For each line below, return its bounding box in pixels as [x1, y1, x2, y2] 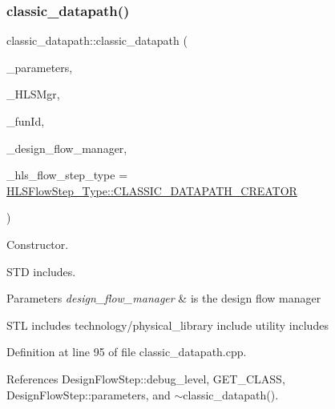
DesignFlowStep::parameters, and [6, 386, 171, 403]
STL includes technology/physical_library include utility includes [6, 316, 329, 333]
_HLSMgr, [6, 86, 60, 102]
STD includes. [6, 263, 76, 279]
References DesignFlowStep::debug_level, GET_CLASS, [6, 370, 285, 387]
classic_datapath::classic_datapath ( [6, 32, 188, 49]
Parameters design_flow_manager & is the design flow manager [6, 290, 321, 307]
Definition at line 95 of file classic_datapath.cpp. [6, 343, 247, 360]
